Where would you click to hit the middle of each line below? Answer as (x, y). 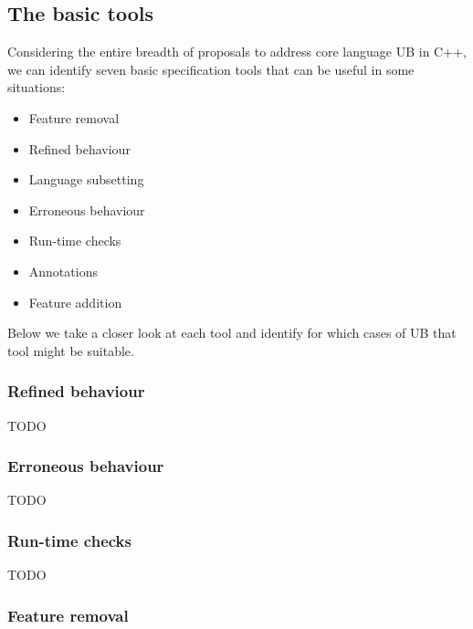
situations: (37, 87)
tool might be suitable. (71, 350)
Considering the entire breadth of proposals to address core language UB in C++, (237, 52)
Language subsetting (86, 179)
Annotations (63, 271)
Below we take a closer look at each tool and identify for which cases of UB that (232, 333)
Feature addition (75, 302)
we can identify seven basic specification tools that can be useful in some (211, 69)
